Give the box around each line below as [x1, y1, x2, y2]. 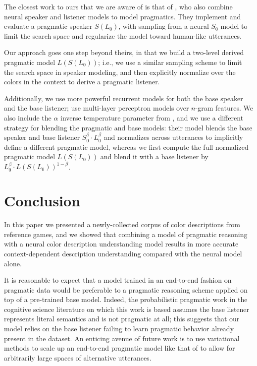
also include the [4, 112, 51, 122]
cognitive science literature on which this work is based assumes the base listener [4, 304, 250, 314]
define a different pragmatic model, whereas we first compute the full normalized [4, 141, 249, 152]
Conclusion [4, 190, 81, 211]
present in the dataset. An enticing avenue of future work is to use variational [4, 333, 240, 343]
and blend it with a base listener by [100, 151, 208, 162]
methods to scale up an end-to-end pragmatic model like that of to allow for [4, 343, 235, 353]
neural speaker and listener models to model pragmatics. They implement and [4, 11, 241, 21]
